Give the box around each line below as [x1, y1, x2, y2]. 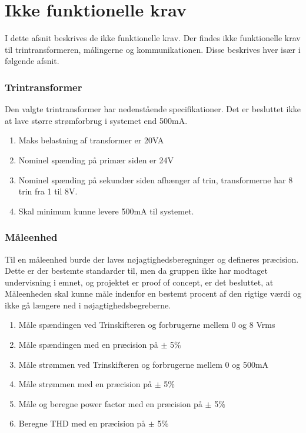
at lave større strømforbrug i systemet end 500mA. [5, 114, 188, 126]
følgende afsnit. [5, 55, 59, 67]
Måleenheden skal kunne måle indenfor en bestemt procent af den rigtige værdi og [5, 287, 301, 300]
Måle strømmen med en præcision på [18, 378, 152, 390]
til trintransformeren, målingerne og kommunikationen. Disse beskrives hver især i [5, 43, 301, 55]
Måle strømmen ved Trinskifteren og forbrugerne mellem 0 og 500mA [18, 358, 269, 370]
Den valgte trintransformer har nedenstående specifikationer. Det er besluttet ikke [5, 103, 301, 115]
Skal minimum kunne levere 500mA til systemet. [18, 204, 194, 217]
